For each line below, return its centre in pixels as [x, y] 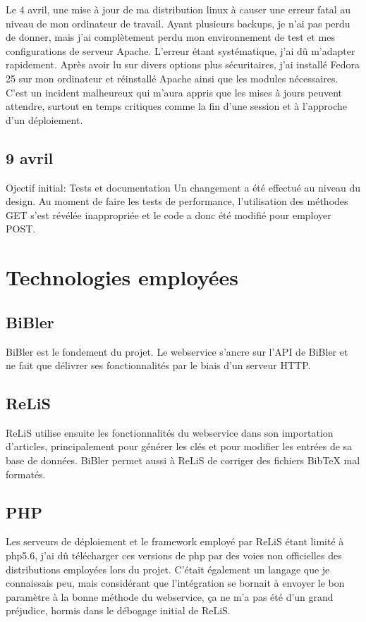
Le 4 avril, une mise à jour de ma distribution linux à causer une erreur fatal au [178, 9]
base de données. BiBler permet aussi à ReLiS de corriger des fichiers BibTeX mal [183, 460]
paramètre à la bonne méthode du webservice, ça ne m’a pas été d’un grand [170, 596]
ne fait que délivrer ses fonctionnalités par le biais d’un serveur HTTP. [158, 365]
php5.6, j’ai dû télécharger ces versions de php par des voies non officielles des [174, 555]
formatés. [26, 474]
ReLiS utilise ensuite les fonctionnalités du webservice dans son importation [170, 432]
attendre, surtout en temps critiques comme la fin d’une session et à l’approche [176, 106]
